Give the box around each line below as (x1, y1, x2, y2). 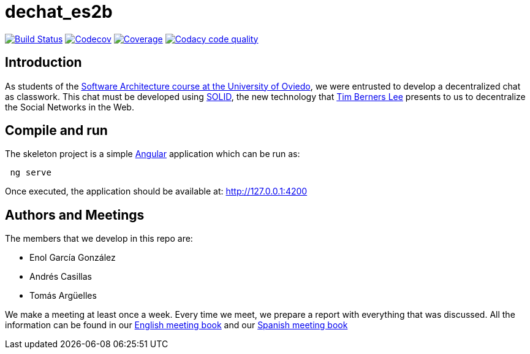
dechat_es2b (5, 1, 113, 22)
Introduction (5, 55, 82, 71)
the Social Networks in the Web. (5, 101, 134, 112)
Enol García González (29, 252, 116, 263)
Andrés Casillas (29, 271, 92, 282)
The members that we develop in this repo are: (5, 233, 193, 244)
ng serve (10, 167, 51, 178)
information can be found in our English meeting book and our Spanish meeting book (5, 320, 348, 331)
